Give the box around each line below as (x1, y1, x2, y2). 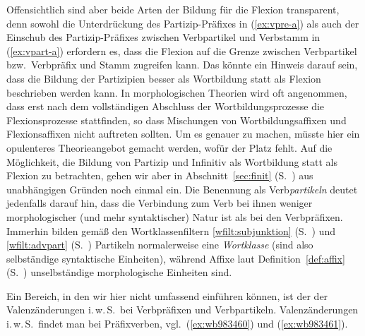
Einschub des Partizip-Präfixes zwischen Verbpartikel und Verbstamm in (6, 30, 321, 44)
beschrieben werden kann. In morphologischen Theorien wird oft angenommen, (6, 85, 347, 100)
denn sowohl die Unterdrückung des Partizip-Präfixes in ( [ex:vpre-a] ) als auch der (6, 16, 359, 30)
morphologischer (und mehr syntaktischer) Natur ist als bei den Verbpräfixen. (6, 209, 343, 224)
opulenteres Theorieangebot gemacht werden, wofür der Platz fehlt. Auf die (6, 140, 333, 155)
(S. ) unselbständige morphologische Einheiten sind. (6, 265, 232, 280)
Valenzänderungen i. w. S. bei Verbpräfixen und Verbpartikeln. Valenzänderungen (6, 302, 359, 317)
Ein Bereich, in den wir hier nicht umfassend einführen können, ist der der (6, 288, 328, 303)
